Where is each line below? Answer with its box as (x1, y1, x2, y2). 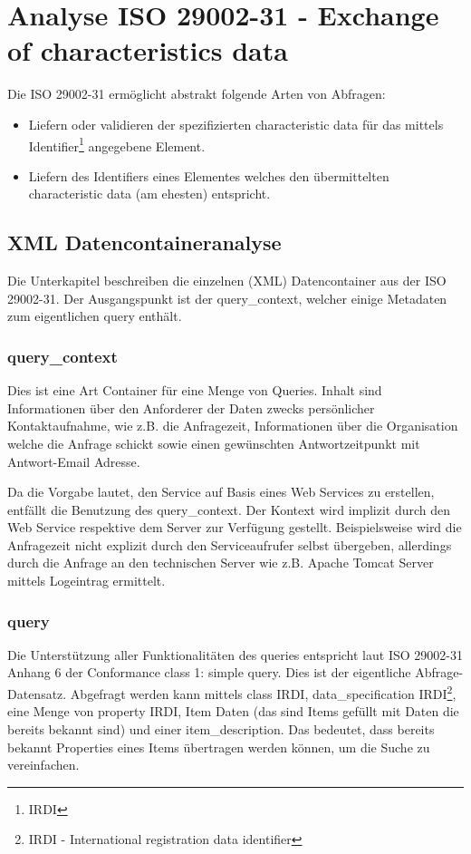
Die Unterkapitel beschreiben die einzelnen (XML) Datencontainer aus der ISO (7, 271, 447, 290)
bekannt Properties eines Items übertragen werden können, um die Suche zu (7, 737, 430, 756)
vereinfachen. (7, 755, 80, 774)
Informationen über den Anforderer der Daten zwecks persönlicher (7, 398, 375, 417)
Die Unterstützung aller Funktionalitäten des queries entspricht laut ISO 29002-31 (7, 645, 463, 664)
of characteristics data (7, 32, 288, 69)
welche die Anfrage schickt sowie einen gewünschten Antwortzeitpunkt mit (7, 433, 420, 452)
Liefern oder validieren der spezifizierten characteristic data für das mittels (28, 114, 444, 133)
